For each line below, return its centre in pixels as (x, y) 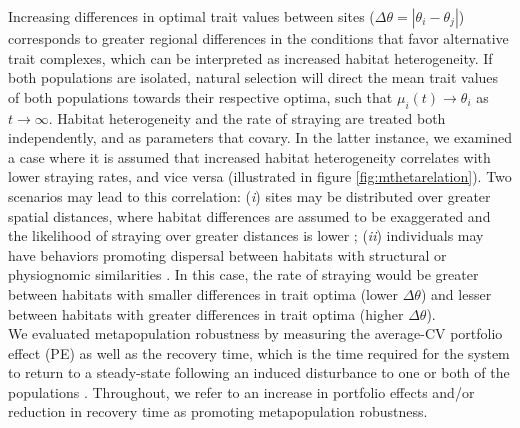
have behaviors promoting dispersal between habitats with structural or (227, 254)
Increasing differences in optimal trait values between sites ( (191, 16)
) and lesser (456, 293)
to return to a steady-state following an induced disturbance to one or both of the (259, 372)
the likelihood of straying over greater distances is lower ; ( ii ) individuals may (246, 235)
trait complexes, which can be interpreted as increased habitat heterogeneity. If (250, 57)
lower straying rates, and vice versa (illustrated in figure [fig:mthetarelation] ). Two (260, 176)
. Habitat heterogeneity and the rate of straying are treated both (247, 117)
